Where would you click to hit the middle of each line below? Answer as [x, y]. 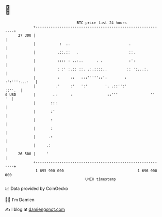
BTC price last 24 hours [102, 23]
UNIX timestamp [101, 179]
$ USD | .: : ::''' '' [80, 94]
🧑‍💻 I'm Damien [20, 200]
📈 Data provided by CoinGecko [37, 188]
